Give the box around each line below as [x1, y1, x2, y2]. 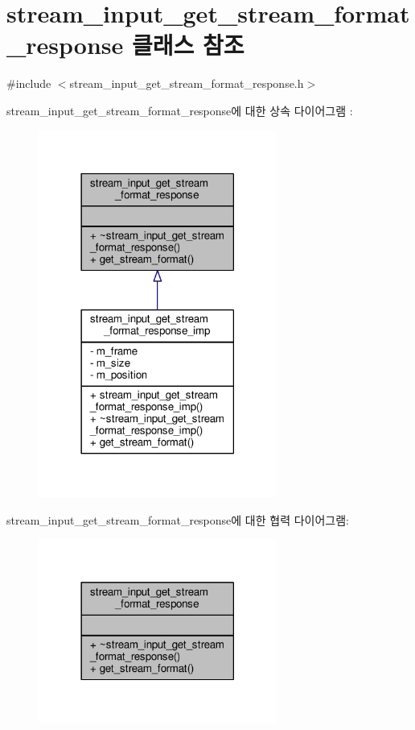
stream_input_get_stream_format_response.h [69, 75, 304, 92]
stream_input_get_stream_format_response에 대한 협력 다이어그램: [6, 511, 349, 528]
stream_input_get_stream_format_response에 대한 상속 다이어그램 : [6, 102, 353, 118]
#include [6, 75, 51, 92]
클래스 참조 [132, 28, 244, 61]
